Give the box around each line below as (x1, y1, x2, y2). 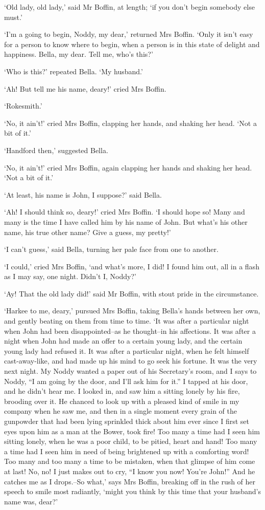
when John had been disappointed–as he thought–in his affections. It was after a (4, 325, 256, 336)
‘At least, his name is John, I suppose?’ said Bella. (4, 189, 162, 200)
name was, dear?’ (4, 496, 58, 506)
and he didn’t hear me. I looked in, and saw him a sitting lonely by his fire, (4, 386, 240, 396)
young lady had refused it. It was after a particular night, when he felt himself (4, 345, 249, 356)
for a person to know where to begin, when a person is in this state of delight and (4, 38, 260, 49)
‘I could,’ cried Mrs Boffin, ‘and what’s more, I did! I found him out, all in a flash (4, 261, 259, 271)
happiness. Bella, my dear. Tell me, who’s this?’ (4, 49, 153, 59)
